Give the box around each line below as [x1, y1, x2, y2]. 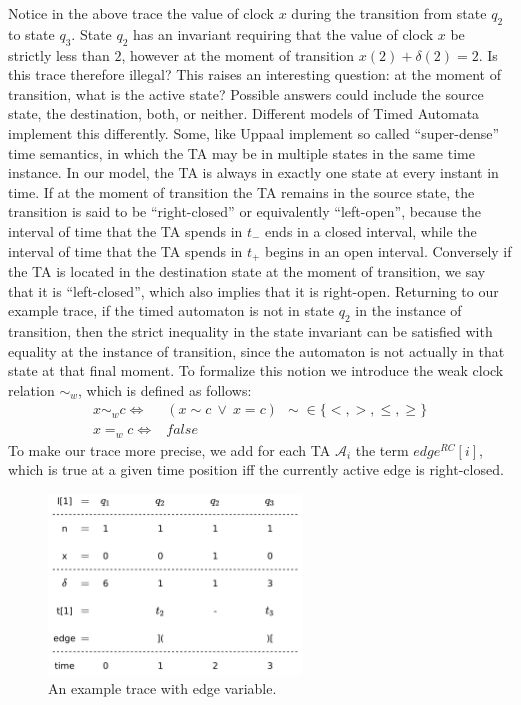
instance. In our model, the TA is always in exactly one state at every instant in [8, 162, 499, 183]
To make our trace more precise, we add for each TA [8, 439, 331, 460]
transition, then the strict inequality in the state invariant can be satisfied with [8, 320, 493, 341]
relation [8, 379, 55, 400]
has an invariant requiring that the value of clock [133, 23, 434, 44]
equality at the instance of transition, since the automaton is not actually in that [8, 340, 505, 361]
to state [8, 23, 55, 44]
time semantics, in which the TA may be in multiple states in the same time [8, 142, 475, 163]
